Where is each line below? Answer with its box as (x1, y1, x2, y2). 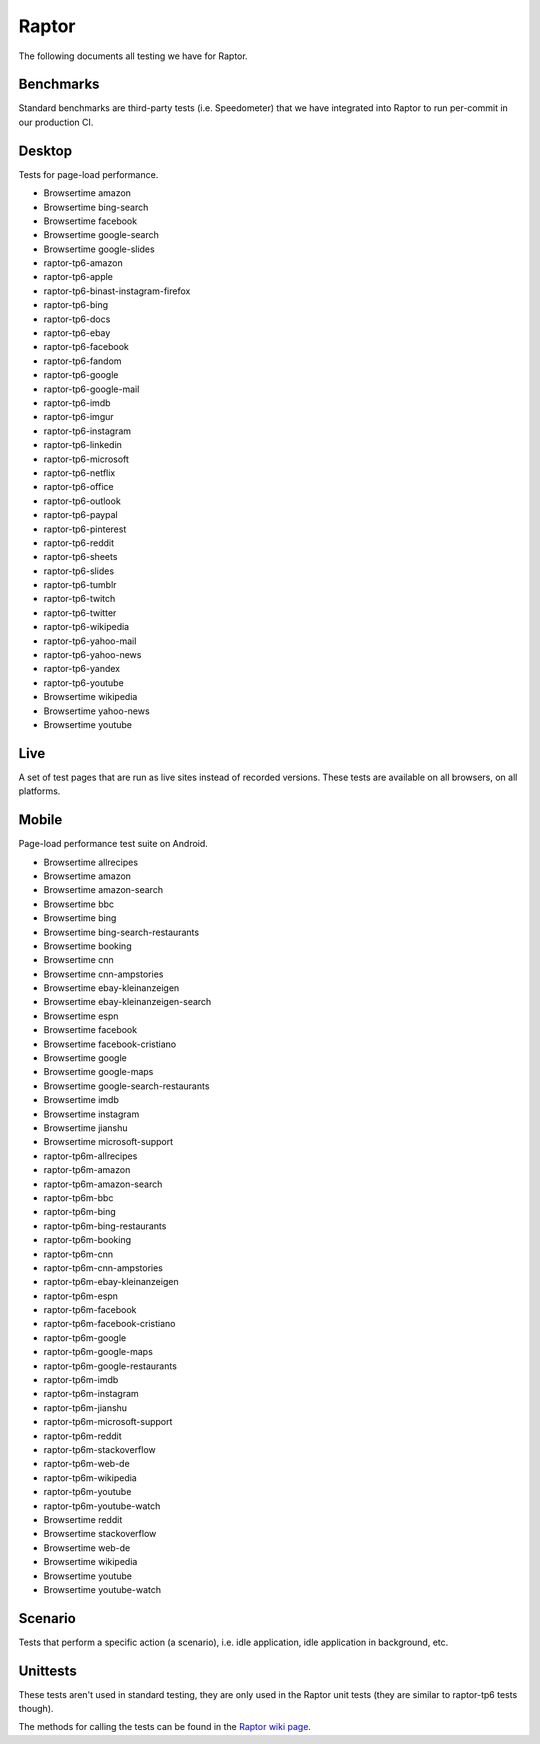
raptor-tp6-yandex (43, 663, 120, 675)
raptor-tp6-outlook (43, 495, 122, 507)
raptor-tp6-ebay (43, 327, 111, 339)
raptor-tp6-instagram (43, 425, 132, 437)
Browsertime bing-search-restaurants (43, 926, 200, 938)
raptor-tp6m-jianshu (43, 1401, 128, 1414)
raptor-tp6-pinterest (43, 523, 127, 535)
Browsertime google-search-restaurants (43, 1080, 210, 1092)
